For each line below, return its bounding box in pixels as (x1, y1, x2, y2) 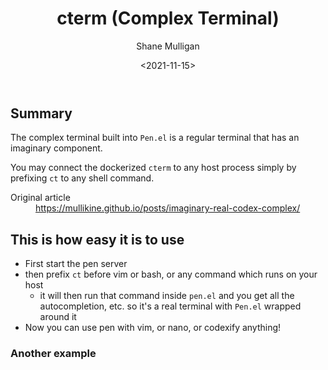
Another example (10, 347, 97, 361)
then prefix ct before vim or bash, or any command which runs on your (24, 268, 318, 281)
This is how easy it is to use (10, 231, 185, 248)
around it (39, 311, 77, 323)
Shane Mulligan (136, 40, 200, 52)
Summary (10, 105, 73, 122)
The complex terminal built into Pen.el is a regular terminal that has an (10, 132, 300, 144)
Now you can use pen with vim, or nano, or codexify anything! (24, 322, 282, 334)
